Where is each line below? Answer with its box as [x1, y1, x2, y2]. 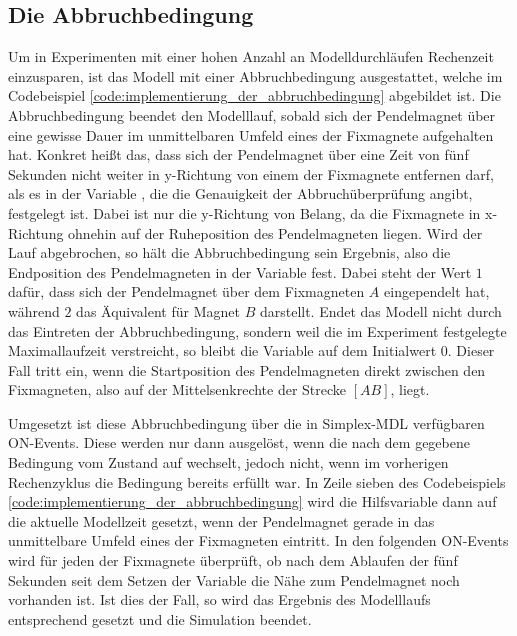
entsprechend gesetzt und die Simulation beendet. [8, 608, 312, 629]
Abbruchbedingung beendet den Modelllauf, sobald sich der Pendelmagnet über [8, 104, 496, 125]
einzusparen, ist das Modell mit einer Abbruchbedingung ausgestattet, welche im [8, 65, 503, 86]
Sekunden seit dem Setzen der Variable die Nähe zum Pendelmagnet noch [8, 569, 460, 590]
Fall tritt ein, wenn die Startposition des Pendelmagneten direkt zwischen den [8, 359, 486, 380]
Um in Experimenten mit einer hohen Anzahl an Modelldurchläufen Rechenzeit [8, 46, 494, 67]
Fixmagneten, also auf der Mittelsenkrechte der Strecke [8, 379, 347, 400]
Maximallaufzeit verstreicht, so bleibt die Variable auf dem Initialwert [8, 340, 437, 361]
